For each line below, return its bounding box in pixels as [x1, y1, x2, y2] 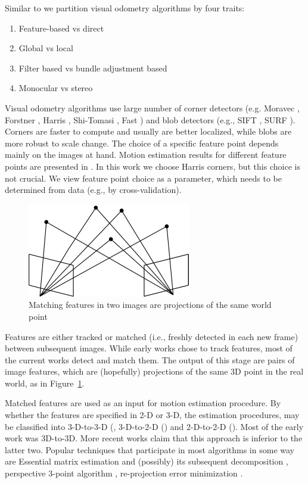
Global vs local [18, 42, 73, 54]
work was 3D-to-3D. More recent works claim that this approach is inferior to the [5, 432, 303, 444]
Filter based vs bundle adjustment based [18, 61, 167, 74]
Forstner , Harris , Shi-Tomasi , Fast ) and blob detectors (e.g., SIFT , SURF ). [5, 113, 295, 126]
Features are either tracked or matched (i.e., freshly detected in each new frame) [5, 330, 298, 342]
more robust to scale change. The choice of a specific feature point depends [5, 136, 279, 149]
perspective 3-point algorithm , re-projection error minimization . [5, 467, 243, 479]
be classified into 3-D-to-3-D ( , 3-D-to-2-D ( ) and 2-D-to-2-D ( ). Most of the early [5, 420, 304, 432]
